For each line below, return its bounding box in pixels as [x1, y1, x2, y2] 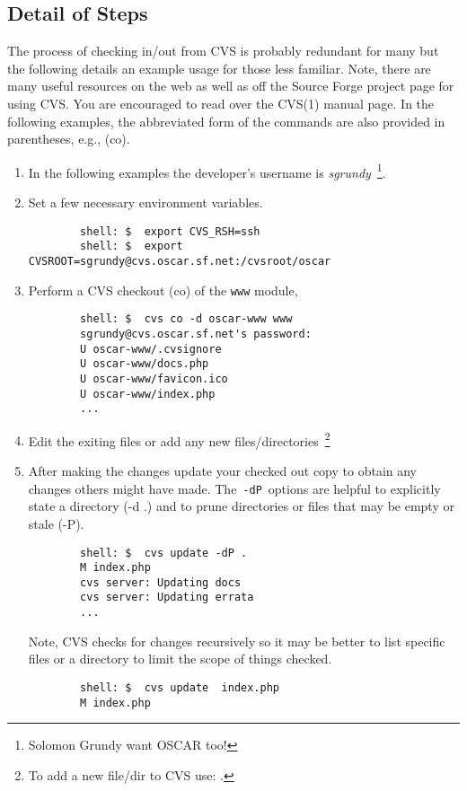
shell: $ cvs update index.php [80, 681, 279, 694]
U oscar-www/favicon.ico [80, 372, 228, 385]
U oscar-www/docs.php [80, 357, 209, 371]
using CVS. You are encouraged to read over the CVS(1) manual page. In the [7, 93, 435, 112]
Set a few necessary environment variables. [28, 193, 263, 212]
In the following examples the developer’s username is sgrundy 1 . [28, 160, 386, 181]
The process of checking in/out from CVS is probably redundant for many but [7, 41, 439, 60]
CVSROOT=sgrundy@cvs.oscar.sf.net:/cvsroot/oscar [28, 254, 331, 268]
